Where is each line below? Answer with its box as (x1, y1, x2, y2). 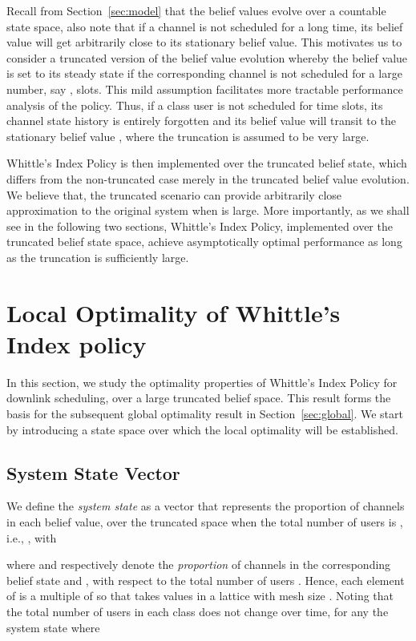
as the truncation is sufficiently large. (6, 248, 189, 265)
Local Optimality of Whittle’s (6, 296, 341, 329)
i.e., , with (6, 529, 57, 546)
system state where (6, 619, 100, 635)
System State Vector (6, 460, 180, 485)
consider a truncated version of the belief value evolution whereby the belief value (6, 49, 408, 66)
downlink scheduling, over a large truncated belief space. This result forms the (6, 389, 391, 406)
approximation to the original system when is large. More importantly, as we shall (6, 202, 410, 219)
